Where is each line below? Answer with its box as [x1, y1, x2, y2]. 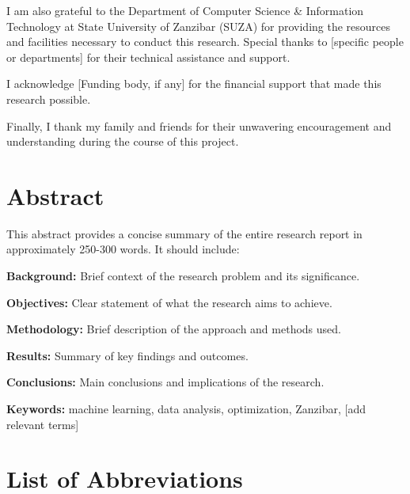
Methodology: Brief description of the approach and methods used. [6, 321, 341, 337]
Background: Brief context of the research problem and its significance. [6, 268, 360, 284]
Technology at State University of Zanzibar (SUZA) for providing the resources [6, 17, 391, 34]
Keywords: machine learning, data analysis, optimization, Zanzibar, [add [6, 401, 366, 417]
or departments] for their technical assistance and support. [6, 48, 290, 65]
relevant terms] [6, 416, 79, 432]
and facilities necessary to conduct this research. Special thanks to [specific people [6, 33, 404, 50]
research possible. [6, 90, 91, 107]
